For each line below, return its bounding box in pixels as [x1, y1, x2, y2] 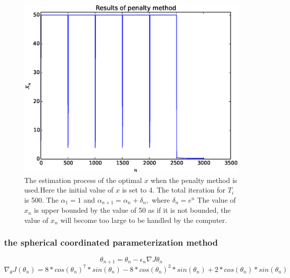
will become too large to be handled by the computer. [60, 214, 227, 225]
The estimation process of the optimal [24, 174, 142, 185]
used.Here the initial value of [24, 184, 114, 195]
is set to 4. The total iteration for [122, 184, 226, 195]
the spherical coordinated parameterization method [4, 236, 218, 249]
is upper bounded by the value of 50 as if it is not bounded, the [34, 205, 231, 215]
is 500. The [24, 194, 59, 205]
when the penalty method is [151, 174, 237, 185]
